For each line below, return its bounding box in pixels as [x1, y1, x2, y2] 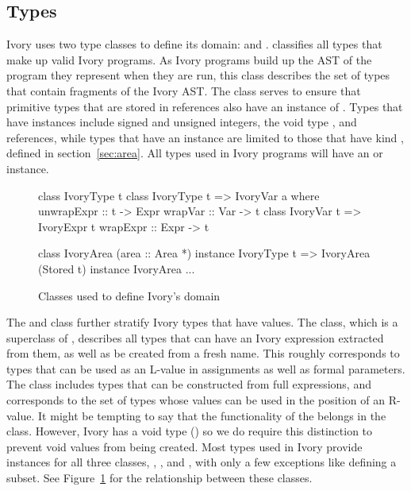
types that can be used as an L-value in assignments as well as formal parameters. [6, 360, 405, 377]
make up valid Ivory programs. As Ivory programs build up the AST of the [6, 51, 372, 68]
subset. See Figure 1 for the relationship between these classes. [6, 470, 313, 486]
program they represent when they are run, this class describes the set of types [6, 67, 390, 83]
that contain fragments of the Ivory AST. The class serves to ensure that [6, 82, 361, 99]
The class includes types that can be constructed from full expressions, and [6, 376, 371, 392]
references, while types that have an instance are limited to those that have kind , [6, 129, 404, 145]
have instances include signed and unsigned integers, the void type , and [6, 114, 357, 130]
